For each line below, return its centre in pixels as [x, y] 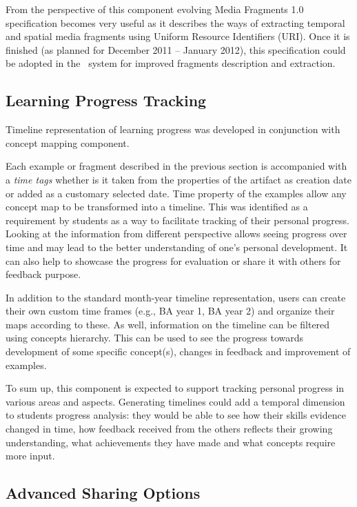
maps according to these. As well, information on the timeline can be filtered [168, 324]
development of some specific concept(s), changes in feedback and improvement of [178, 351]
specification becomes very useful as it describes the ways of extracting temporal [175, 22]
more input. [30, 456]
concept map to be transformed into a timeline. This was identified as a [157, 207]
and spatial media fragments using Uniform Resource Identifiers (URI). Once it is [178, 36]
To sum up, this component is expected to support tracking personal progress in [175, 388]
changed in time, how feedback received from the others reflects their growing [169, 429]
